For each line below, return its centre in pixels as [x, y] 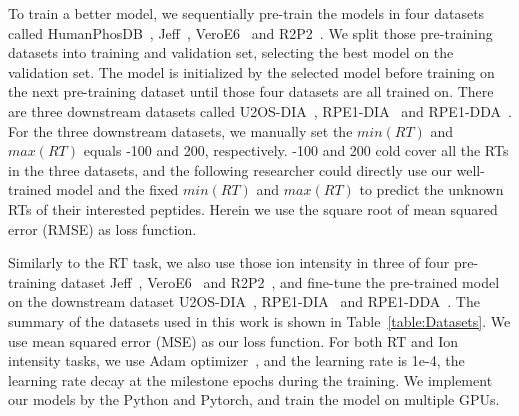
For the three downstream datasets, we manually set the [180, 130]
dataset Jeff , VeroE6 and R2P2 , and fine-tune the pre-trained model [280, 281]
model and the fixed [117, 189]
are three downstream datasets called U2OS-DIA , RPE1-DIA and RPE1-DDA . [260, 110]
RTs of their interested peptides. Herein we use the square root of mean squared [253, 208]
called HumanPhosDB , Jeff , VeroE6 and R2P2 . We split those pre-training [250, 32]
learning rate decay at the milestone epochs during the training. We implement [250, 379]
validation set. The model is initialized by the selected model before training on [251, 71]
